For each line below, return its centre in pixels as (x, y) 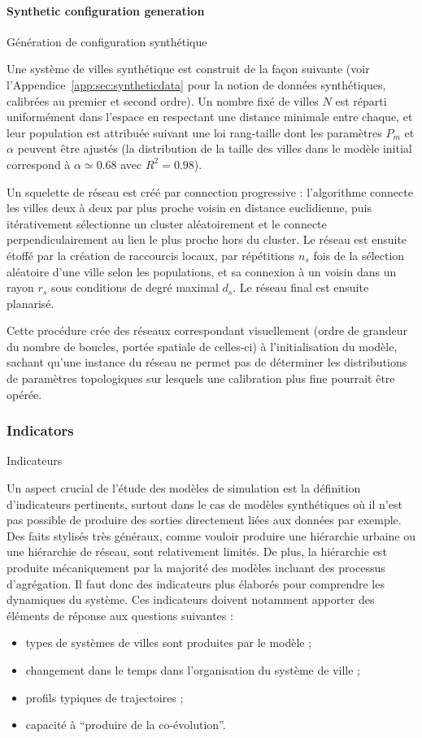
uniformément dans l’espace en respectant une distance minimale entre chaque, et (210, 117)
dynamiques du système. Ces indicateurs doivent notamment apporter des (191, 599)
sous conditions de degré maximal (135, 287)
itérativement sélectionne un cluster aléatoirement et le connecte (167, 223)
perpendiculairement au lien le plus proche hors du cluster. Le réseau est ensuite (207, 239)
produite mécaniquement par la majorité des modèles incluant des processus (196, 568)
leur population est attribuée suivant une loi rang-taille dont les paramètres (194, 132)
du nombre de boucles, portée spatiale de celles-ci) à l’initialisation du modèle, (202, 346)
